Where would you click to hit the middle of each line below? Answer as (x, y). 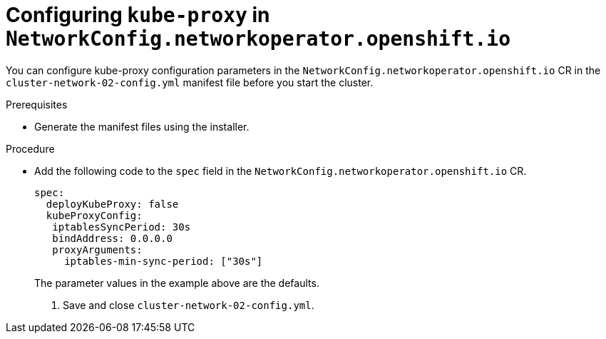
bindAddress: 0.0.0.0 (112, 238)
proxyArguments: (97, 249)
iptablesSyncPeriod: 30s (122, 227)
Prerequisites (37, 104)
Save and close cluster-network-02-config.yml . (189, 305)
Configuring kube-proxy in (138, 15)
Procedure (30, 148)
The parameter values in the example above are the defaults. (177, 283)
